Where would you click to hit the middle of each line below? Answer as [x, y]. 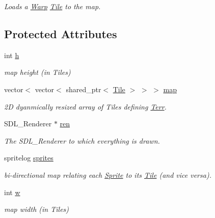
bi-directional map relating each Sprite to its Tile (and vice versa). [108, 174]
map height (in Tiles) [37, 72]
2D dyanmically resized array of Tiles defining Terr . [85, 106]
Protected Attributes [61, 33]
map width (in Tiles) [37, 209]
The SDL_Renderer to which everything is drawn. [82, 140]
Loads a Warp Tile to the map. [52, 6]
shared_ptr [84, 89]
